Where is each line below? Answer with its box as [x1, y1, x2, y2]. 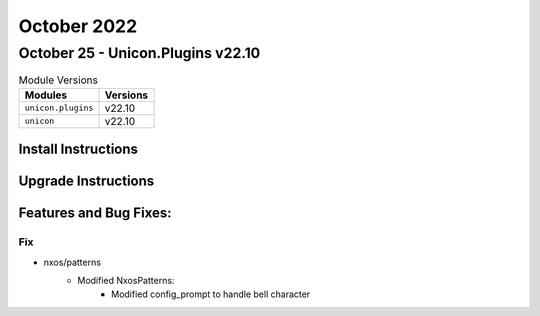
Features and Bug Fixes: [18, 205, 172, 222]
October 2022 [18, 15, 138, 37]
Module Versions [18, 73, 99, 87]
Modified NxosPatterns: [77, 274, 175, 286]
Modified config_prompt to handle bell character [111, 288, 311, 300]
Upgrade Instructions [18, 173, 155, 190]
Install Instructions [18, 141, 139, 158]
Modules [24, 88, 68, 102]
